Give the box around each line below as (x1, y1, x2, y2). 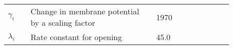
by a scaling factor (31, 17, 95, 28)
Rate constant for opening (31, 31, 122, 43)
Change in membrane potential (31, 5, 139, 17)
